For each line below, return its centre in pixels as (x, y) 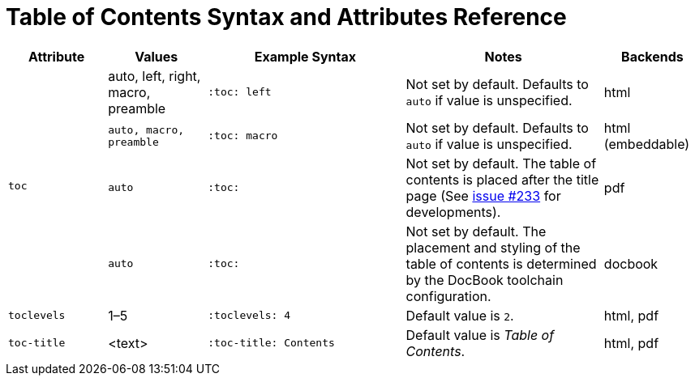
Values (157, 56)
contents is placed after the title (502, 179)
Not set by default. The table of (501, 163)
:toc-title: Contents (271, 343)
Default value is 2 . (460, 315)
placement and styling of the (493, 247)
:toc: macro (243, 136)
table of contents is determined (501, 263)
